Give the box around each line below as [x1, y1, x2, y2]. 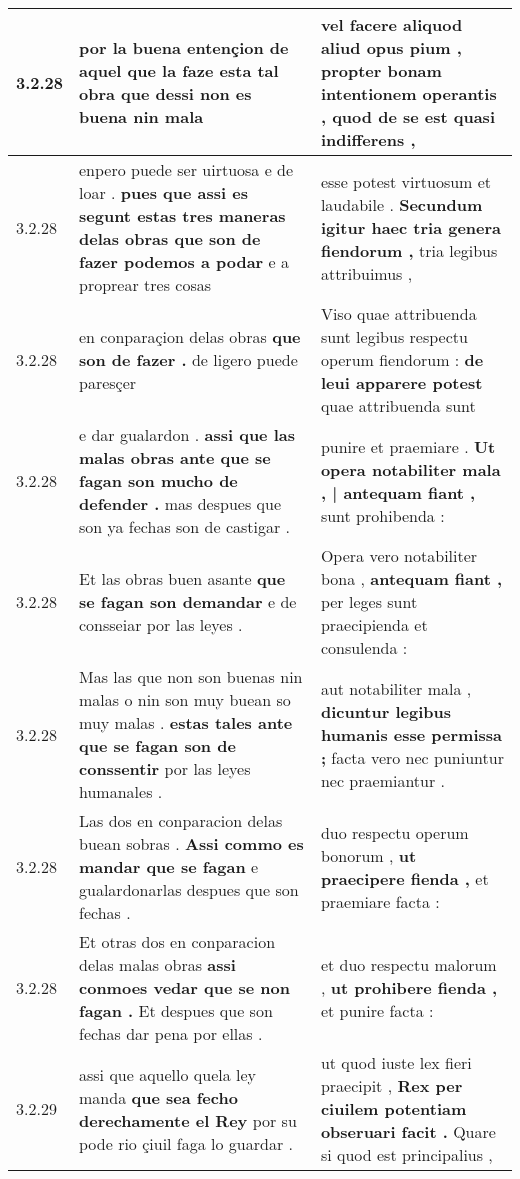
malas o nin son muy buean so [79, 688, 291, 711]
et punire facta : [320, 999, 434, 1022]
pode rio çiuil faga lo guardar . [79, 1131, 293, 1155]
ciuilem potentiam [320, 1097, 467, 1120]
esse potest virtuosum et [320, 169, 492, 193]
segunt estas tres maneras [79, 204, 286, 227]
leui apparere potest [320, 371, 483, 394]
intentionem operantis [320, 82, 497, 105]
